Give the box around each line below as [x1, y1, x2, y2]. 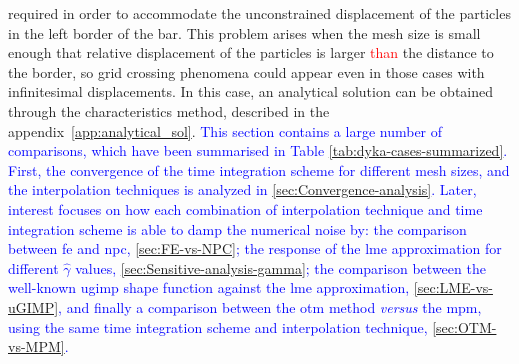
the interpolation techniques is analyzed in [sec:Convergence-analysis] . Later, [8, 179, 477, 200]
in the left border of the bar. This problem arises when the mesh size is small [8, 22, 481, 43]
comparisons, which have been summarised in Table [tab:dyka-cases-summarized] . [8, 140, 508, 161]
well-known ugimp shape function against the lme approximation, [8, 277, 410, 298]
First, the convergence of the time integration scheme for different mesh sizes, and [8, 159, 510, 180]
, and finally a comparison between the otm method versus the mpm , [58, 296, 482, 317]
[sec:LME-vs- [413, 277, 493, 298]
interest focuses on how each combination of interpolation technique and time [8, 198, 483, 219]
